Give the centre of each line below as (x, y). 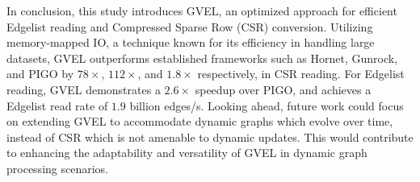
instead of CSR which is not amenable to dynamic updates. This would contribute (210, 136)
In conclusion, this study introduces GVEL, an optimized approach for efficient (202, 10)
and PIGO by (40, 74)
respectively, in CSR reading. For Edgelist (301, 74)
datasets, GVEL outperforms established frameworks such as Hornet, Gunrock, (202, 58)
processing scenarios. (57, 168)
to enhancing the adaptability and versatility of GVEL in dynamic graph (187, 153)
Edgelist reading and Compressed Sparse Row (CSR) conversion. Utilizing (190, 26)
